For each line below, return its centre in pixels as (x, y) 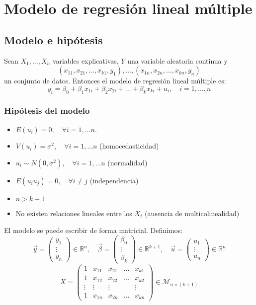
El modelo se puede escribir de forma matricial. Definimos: (93, 230)
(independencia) (114, 180)
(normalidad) (128, 162)
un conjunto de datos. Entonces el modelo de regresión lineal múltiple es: (115, 81)
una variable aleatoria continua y (177, 60)
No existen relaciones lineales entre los (74, 213)
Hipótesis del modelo (47, 111)
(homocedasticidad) (129, 146)
